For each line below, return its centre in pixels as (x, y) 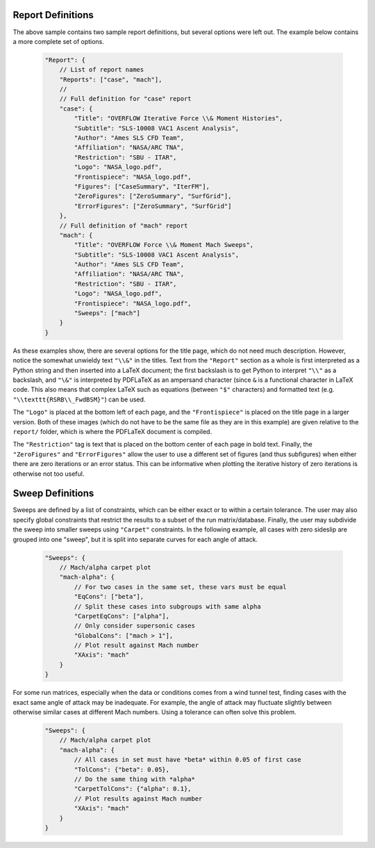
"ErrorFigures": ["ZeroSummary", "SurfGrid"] (153, 206)
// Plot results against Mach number (138, 799)
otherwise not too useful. (49, 474)
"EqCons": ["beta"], (109, 597)
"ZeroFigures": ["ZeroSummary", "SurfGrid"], (153, 196)
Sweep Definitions (53, 494)
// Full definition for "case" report (125, 99)
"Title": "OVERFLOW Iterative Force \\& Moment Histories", (178, 119)
